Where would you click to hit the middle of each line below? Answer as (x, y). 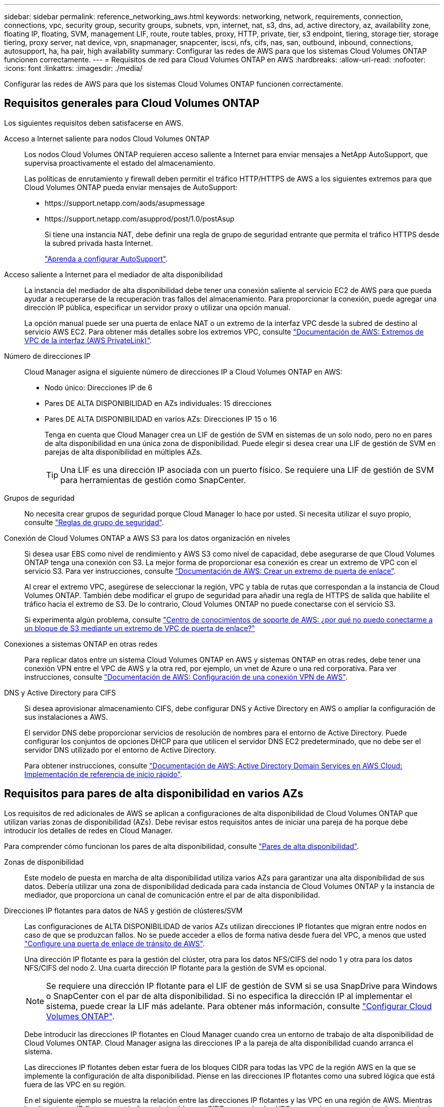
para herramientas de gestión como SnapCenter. (153, 480)
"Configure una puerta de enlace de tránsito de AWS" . (115, 943)
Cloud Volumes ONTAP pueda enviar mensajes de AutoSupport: (131, 187)
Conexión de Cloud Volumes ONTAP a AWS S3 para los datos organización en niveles (147, 538)
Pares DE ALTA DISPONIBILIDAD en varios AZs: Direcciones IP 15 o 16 (161, 419)
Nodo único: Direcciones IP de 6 (99, 387)
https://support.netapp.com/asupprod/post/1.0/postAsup (140, 218)
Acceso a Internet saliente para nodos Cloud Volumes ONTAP (107, 138)
